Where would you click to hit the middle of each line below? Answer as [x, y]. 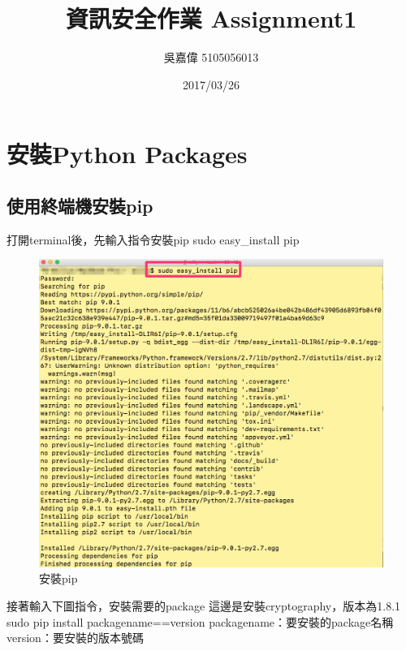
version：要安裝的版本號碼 [75, 638]
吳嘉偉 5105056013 [211, 57]
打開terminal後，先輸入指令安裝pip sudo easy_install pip [153, 239]
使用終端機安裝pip [80, 205]
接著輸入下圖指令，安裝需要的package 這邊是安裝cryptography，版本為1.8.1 [204, 605]
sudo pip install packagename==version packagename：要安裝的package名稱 [200, 621]
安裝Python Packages [127, 154]
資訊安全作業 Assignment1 [211, 18]
